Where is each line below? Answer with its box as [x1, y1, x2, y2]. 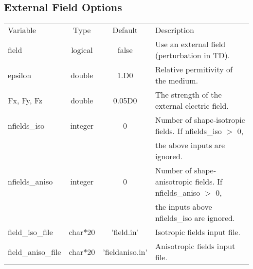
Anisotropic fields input [155, 240, 235, 252]
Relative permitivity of [155, 64, 233, 75]
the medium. [155, 75, 198, 86]
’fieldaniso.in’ [103, 246, 147, 257]
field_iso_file [8, 226, 53, 238]
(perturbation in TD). [155, 50, 230, 61]
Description [155, 24, 194, 36]
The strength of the [155, 89, 222, 101]
